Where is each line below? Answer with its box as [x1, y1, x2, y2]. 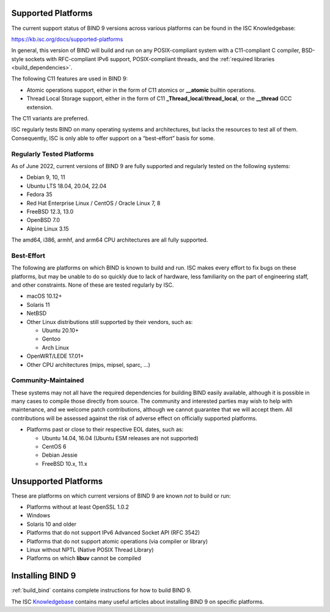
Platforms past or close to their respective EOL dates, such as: [26, 426, 183, 433]
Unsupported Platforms [11, 476, 103, 486]
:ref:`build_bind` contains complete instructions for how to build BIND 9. [11, 587, 192, 594]
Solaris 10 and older [26, 520, 76, 528]
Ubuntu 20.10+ [42, 326, 79, 334]
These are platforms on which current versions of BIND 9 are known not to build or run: [11, 492, 231, 500]
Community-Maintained [11, 376, 84, 385]
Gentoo [42, 335, 61, 342]
